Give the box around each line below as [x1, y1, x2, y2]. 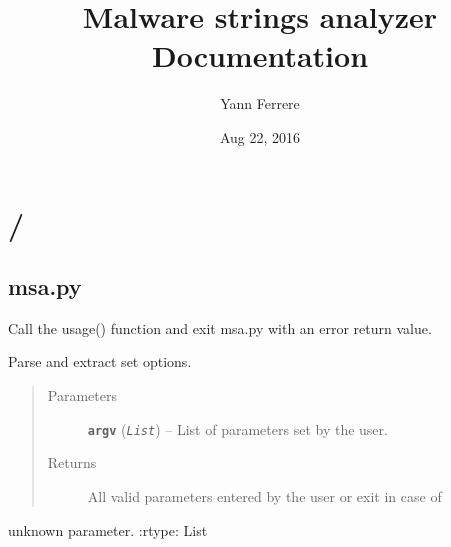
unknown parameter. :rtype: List [8, 519, 208, 540]
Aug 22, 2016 [219, 126, 301, 147]
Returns [47, 452, 97, 473]
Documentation [151, 35, 369, 76]
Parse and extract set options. [8, 351, 192, 372]
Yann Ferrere [220, 93, 300, 114]
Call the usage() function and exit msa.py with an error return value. [8, 317, 432, 338]
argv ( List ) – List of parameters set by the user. [87, 418, 388, 439]
